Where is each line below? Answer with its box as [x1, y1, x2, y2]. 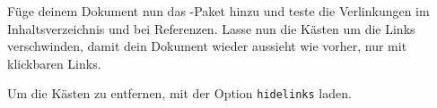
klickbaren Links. [7, 54, 101, 72]
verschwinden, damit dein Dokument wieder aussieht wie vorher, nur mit [7, 37, 407, 55]
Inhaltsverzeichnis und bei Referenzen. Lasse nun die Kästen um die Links [7, 19, 415, 37]
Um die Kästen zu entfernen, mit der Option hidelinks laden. [7, 84, 352, 103]
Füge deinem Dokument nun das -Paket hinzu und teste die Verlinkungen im [7, 2, 430, 20]
